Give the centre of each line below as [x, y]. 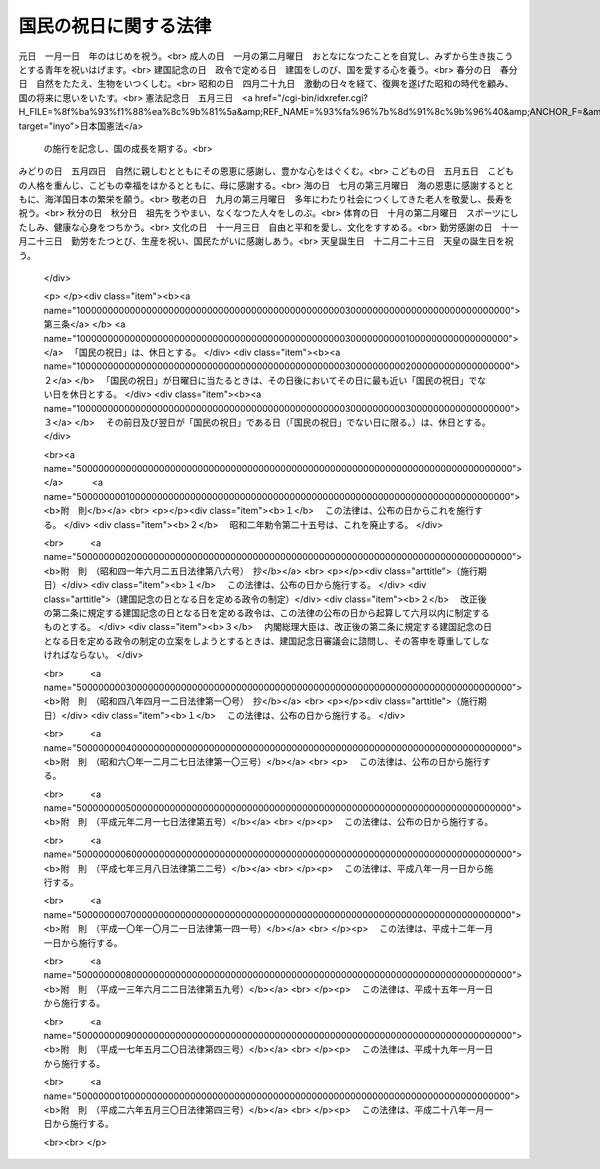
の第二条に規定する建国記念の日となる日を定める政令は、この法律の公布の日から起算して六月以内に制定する [266, 613]
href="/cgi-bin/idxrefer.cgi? [311, 97]
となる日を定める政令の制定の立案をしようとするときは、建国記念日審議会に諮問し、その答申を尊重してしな [266, 641]
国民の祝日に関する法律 [115, 26]
